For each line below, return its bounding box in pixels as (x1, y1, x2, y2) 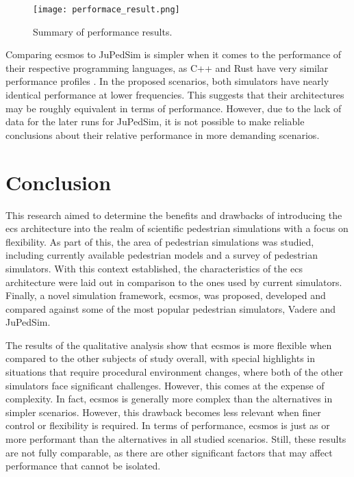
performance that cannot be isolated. (5, 459, 161, 473)
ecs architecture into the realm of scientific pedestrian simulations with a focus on (5, 221, 349, 235)
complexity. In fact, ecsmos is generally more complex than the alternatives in (5, 391, 333, 406)
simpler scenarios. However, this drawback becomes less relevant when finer (5, 404, 321, 419)
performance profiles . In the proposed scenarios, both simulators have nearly (5, 74, 329, 88)
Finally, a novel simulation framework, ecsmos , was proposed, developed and (5, 288, 326, 302)
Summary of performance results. (33, 24, 173, 38)
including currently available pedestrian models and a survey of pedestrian (5, 248, 318, 262)
